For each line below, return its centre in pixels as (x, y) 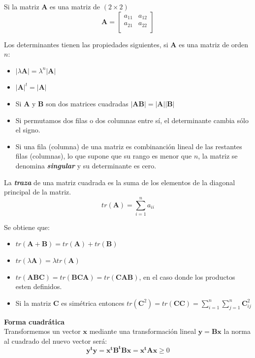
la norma (237, 331)
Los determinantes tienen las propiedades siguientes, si (86, 44)
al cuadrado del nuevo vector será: (56, 341)
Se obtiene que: (27, 227)
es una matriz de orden (214, 44)
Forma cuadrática (34, 321)
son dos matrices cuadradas (87, 103)
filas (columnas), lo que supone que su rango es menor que (104, 156)
